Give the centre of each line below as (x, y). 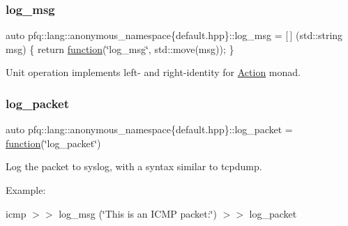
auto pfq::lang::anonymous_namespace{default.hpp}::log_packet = (149, 129)
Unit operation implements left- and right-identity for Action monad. (153, 72)
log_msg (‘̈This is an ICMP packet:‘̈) (138, 213)
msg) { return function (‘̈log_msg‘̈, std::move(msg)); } (120, 48)
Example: (26, 190)
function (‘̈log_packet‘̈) (53, 143)
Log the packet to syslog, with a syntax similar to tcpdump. (134, 166)
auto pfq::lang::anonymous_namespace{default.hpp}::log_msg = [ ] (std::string (174, 35)
